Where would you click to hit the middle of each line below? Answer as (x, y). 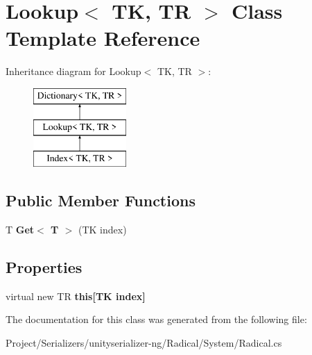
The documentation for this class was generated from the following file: (156, 319)
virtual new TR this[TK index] (76, 296)
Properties (44, 267)
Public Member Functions (101, 200)
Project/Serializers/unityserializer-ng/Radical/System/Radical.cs (144, 343)
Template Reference (103, 38)
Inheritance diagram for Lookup (73, 71)
